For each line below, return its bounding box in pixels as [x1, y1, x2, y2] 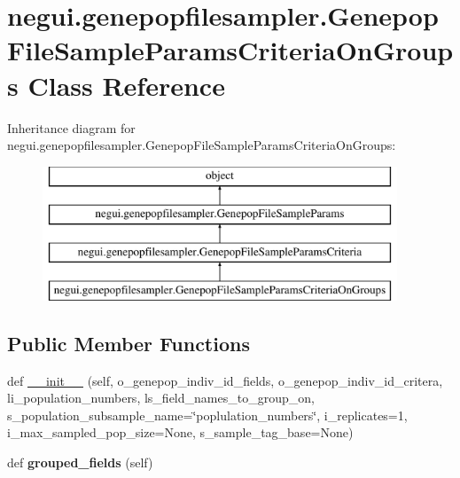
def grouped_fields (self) [7, 453, 153, 472]
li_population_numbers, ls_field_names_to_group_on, [7, 388, 315, 407]
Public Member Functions [7, 329, 250, 357]
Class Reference [27, 67, 225, 103]
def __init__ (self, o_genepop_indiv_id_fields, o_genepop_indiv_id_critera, [7, 371, 443, 389]
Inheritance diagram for [7, 118, 136, 137]
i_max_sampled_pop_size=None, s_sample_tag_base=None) [7, 423, 354, 442]
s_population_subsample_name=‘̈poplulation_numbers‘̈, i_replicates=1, [7, 405, 408, 424]
